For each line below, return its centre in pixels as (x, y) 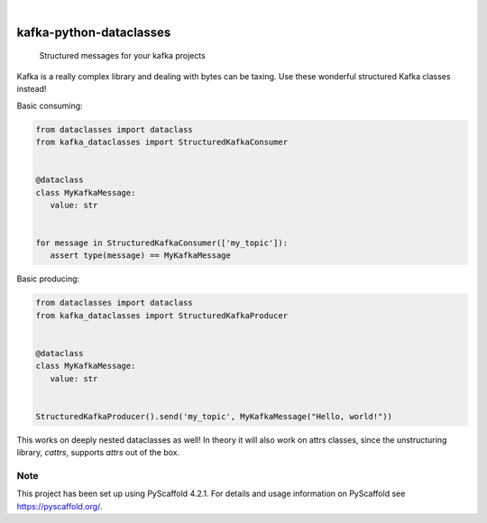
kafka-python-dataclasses (94, 32)
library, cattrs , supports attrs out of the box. (98, 453)
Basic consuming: (50, 106)
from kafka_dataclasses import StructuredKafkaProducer (162, 315)
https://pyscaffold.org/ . (60, 506)
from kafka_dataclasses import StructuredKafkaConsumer (162, 142)
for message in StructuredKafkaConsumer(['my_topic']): (162, 243)
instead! (32, 89)
